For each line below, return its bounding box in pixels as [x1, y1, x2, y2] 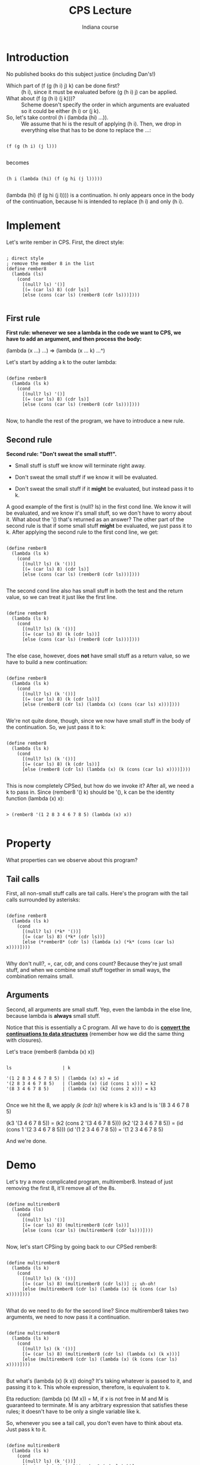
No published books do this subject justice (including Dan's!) [6, 70, 156, 78]
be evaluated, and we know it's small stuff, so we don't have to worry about [6, 509, 192, 517]
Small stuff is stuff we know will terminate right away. [14, 462, 146, 469]
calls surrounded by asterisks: [6, 896, 81, 903]
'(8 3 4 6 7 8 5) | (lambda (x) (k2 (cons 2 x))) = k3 [6, 1085, 156, 1091]
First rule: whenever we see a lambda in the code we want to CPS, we [6, 329, 181, 337]
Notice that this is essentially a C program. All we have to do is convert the [6, 1023, 190, 1031]
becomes [6, 159, 29, 166]
